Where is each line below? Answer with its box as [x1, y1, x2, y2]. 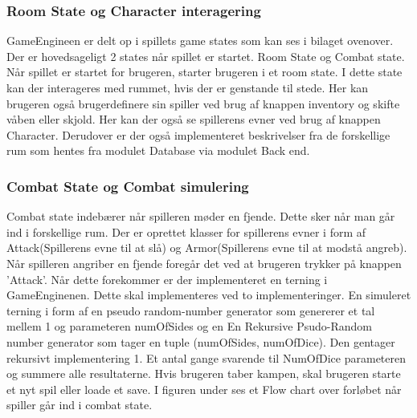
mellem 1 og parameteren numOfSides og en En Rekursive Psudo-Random [6, 318, 372, 335]
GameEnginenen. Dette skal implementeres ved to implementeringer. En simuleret [6, 286, 411, 303]
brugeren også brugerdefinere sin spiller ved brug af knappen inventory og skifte [6, 95, 400, 112]
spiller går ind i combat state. [6, 396, 153, 413]
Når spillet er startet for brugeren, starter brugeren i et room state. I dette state [6, 63, 403, 80]
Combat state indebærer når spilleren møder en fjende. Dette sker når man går [6, 208, 395, 225]
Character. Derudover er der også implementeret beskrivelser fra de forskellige [6, 126, 390, 143]
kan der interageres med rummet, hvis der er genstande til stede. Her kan [6, 79, 369, 95]
